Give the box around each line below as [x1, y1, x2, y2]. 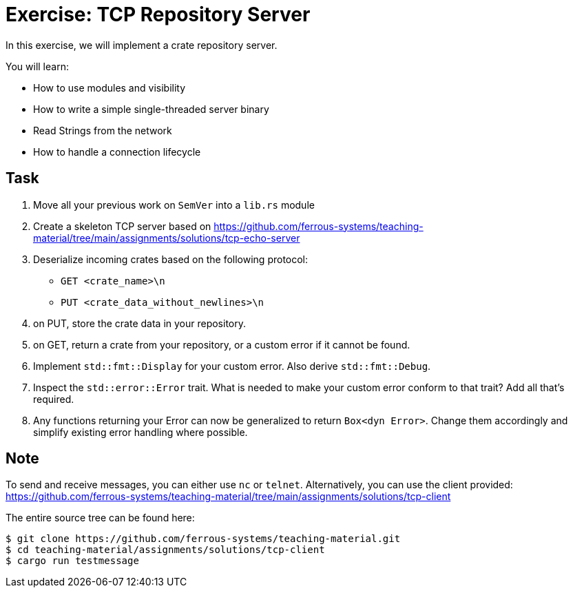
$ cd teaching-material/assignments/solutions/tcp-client [6, 544, 325, 556]
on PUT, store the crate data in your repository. [33, 317, 247, 329]
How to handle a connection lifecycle [33, 145, 201, 158]
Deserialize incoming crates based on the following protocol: [33, 253, 309, 265]
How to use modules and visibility [33, 81, 186, 94]
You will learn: [6, 60, 69, 72]
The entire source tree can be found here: [6, 512, 195, 524]
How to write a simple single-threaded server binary [33, 103, 269, 115]
